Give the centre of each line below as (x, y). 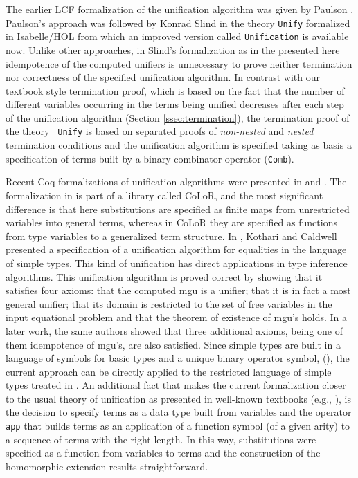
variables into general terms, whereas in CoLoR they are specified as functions (171, 222)
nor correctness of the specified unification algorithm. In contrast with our (163, 77)
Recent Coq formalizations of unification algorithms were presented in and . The (176, 182)
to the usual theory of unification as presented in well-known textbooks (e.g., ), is (179, 398)
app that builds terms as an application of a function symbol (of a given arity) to (178, 426)
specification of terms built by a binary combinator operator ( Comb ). (150, 158)
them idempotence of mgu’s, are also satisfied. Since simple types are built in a (173, 344)
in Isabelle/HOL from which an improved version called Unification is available (177, 36)
